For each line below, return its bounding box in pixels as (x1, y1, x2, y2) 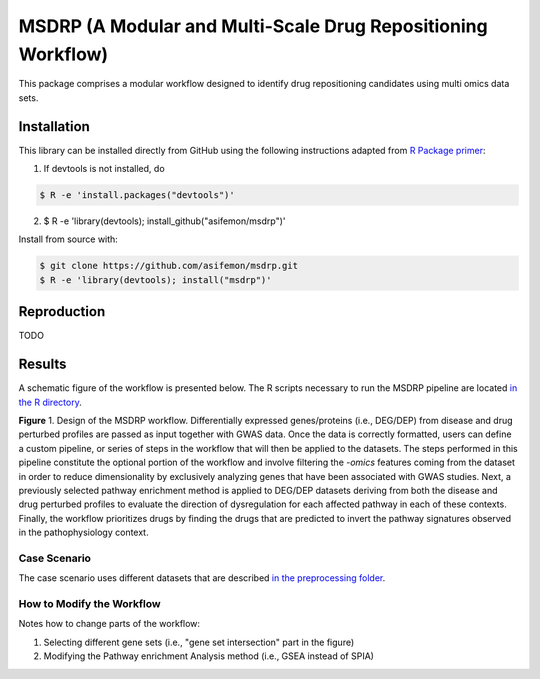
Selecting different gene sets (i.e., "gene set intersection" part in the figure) (43, 636, 355, 648)
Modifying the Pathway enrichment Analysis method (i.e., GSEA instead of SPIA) (43, 650, 375, 662)
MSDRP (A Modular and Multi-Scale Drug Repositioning (18, 15, 489, 37)
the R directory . (18, 396, 82, 408)
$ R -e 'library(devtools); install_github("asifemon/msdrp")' (43, 215, 286, 227)
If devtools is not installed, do (43, 163, 165, 175)
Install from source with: (18, 233, 119, 245)
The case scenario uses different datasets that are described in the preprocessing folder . (18, 572, 386, 584)
